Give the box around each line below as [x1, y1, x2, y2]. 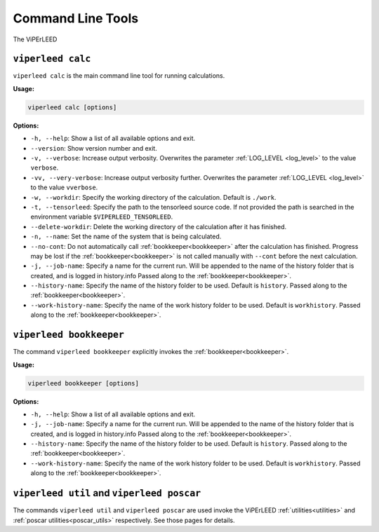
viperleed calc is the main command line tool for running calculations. [13, 71, 225, 80]
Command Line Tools [13, 11, 139, 26]
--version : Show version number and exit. [30, 144, 157, 152]
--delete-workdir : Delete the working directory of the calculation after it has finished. [30, 222, 287, 231]
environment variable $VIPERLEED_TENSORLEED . [30, 212, 173, 221]
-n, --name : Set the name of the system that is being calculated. [30, 232, 222, 241]
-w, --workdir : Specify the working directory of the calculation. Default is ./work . [30, 193, 277, 201]
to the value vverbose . [30, 183, 98, 192]
